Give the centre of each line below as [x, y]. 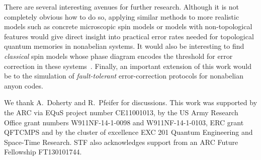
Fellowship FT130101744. [43, 152]
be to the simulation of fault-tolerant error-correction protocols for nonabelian [124, 76]
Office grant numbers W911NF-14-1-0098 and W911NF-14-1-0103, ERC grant [124, 122]
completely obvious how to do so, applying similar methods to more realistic [122, 16]
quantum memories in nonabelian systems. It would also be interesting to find [124, 46]
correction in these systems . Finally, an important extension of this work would [128, 66]
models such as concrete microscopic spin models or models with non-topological [128, 26]
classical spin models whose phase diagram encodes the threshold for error [118, 56]
